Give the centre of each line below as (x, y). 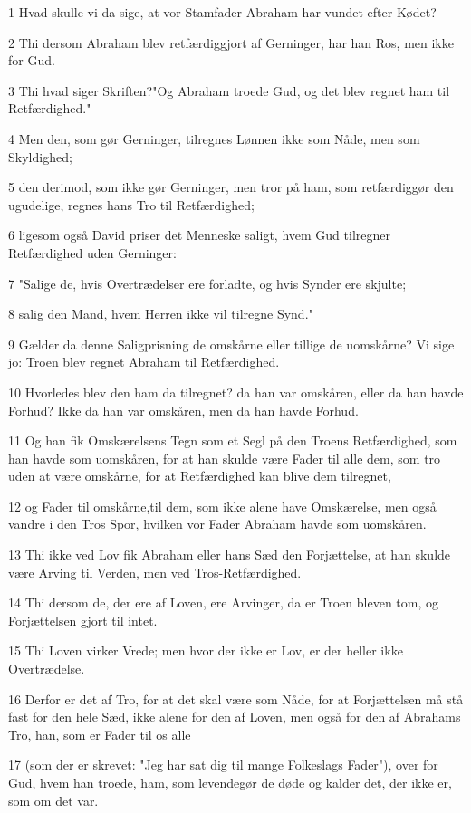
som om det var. (53, 800)
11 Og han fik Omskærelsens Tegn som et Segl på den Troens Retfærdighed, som (233, 440)
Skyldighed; (40, 156)
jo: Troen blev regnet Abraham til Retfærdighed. (144, 362)
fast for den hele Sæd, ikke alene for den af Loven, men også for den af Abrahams (235, 717)
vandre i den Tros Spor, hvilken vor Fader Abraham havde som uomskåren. (217, 524)
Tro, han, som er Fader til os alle (100, 734)
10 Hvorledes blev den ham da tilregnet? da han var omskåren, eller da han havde (236, 392)
